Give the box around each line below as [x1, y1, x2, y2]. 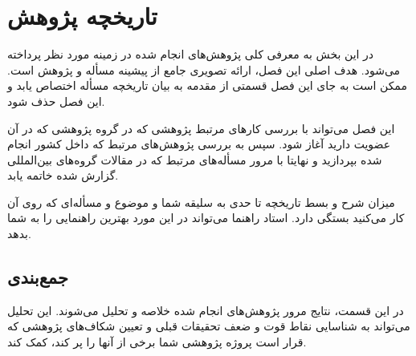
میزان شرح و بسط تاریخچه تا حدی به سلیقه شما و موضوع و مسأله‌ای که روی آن [7, 193, 395, 210]
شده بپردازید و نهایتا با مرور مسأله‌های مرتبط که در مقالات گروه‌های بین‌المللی [7, 151, 382, 168]
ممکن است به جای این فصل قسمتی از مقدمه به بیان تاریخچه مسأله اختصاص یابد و [7, 77, 407, 94]
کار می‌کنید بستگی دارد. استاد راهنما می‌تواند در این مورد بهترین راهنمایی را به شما [7, 209, 405, 226]
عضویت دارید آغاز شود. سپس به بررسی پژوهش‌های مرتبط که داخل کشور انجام [7, 136, 391, 152]
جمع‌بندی [7, 265, 68, 289]
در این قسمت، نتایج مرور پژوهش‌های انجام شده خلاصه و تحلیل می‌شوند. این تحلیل [7, 301, 404, 318]
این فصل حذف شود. [7, 92, 105, 109]
